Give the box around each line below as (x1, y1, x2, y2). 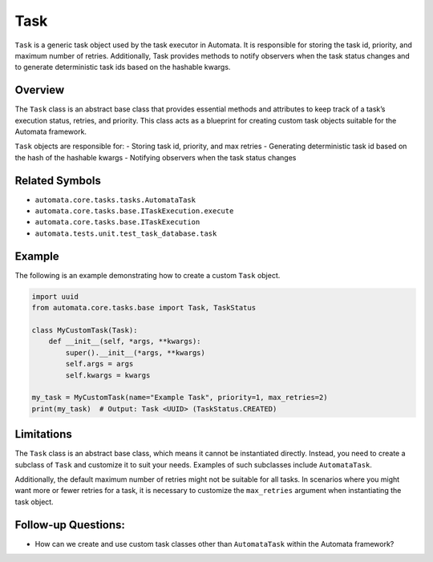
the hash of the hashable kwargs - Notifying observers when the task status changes (14, 152, 297, 162)
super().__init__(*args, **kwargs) (65, 348, 206, 357)
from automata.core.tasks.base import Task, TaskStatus (31, 303, 257, 313)
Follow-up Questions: (14, 518, 126, 532)
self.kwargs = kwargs (65, 370, 151, 380)
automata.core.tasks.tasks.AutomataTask (34, 195, 196, 204)
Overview (14, 83, 65, 97)
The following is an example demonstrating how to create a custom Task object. (14, 270, 281, 280)
